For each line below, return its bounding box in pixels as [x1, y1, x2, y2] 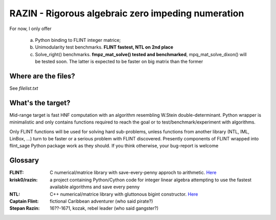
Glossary [9, 156, 39, 165]
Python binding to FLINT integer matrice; [35, 37, 121, 43]
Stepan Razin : [9, 205, 40, 211]
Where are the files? [9, 71, 75, 80]
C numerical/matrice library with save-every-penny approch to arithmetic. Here [50, 169, 217, 176]
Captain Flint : [9, 198, 39, 204]
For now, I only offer [9, 26, 52, 32]
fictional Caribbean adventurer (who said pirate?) [50, 198, 153, 204]
